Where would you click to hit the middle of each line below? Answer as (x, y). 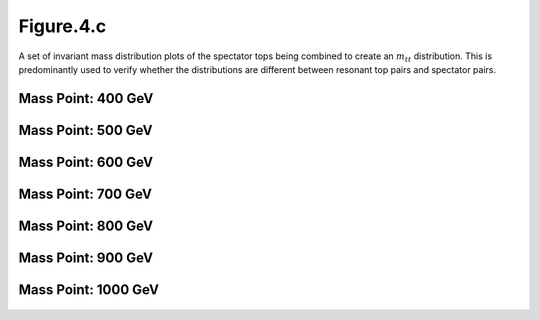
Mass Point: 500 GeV (86, 130)
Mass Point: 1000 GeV (89, 289)
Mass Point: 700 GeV (85, 193)
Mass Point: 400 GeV (86, 98)
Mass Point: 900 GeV (86, 257)
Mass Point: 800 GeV (86, 225)
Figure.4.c (62, 26)
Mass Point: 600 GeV (86, 161)
